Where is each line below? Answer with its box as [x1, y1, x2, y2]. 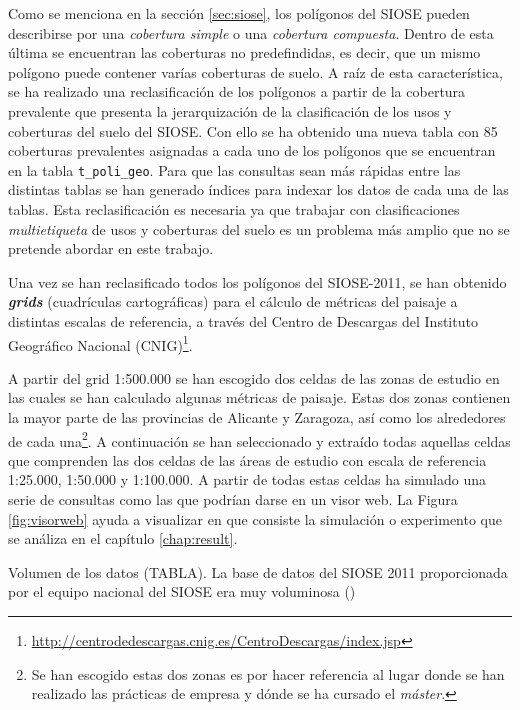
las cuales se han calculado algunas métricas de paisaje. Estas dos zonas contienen [8, 387, 511, 408]
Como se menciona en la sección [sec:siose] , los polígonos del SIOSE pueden [8, 3, 470, 23]
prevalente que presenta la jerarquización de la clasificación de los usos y [8, 100, 452, 121]
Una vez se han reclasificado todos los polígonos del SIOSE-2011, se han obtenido [8, 271, 507, 292]
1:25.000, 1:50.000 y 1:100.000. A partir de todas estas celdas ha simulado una [8, 469, 487, 490]
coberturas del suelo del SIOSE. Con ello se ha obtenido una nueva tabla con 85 [8, 120, 498, 141]
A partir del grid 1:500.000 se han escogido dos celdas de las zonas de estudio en [8, 367, 500, 388]
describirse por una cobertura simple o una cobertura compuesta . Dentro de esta [8, 22, 494, 43]
